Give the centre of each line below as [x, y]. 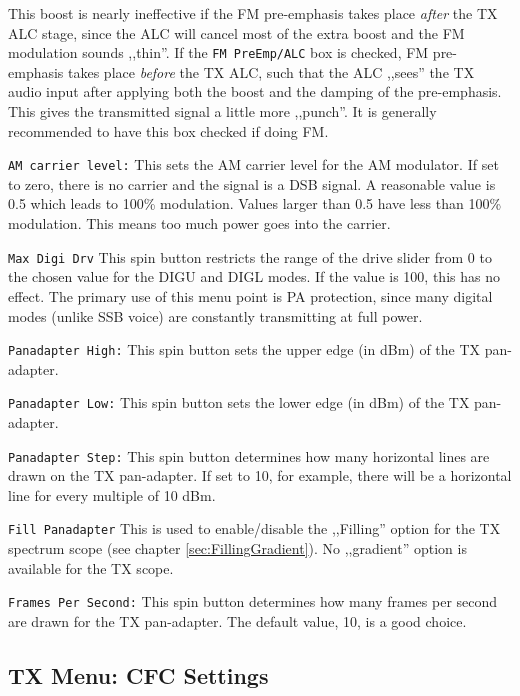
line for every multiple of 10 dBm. [112, 494]
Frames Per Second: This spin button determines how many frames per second [253, 601]
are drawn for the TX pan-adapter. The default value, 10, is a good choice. [237, 620]
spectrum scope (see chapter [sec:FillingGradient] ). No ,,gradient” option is [237, 548]
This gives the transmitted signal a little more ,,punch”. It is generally [222, 111]
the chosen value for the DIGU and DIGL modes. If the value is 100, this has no [254, 276]
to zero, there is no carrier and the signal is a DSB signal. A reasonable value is [252, 183]
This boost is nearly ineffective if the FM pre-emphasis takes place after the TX [253, 13]
